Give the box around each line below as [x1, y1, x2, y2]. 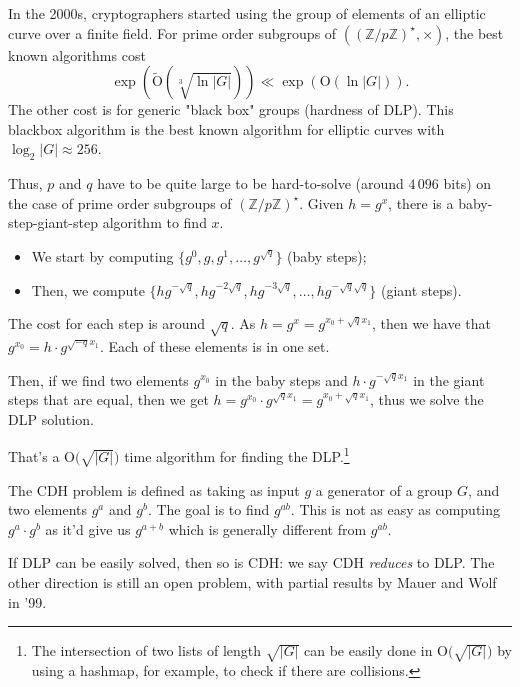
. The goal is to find [147, 499, 270, 520]
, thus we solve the [369, 389, 484, 410]
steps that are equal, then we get [8, 389, 209, 410]
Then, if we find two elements [8, 369, 189, 390]
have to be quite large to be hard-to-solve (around [97, 173, 404, 194]
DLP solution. [8, 408, 94, 429]
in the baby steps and [215, 369, 348, 390]
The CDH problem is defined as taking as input [8, 479, 300, 500]
